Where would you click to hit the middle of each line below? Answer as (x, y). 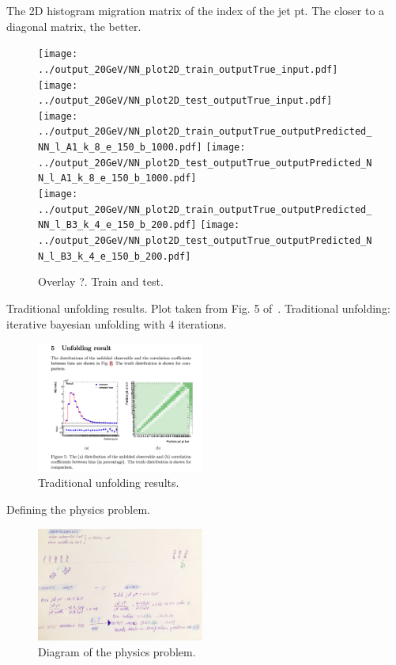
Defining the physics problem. (79, 509)
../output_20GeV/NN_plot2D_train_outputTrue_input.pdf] (188, 69)
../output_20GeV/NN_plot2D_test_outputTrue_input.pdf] (185, 101)
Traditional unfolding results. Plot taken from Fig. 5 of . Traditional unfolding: (198, 308)
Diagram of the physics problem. (117, 651)
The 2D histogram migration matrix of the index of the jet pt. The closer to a (196, 10)
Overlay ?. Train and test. (101, 281)
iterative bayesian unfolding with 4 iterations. (117, 323)
